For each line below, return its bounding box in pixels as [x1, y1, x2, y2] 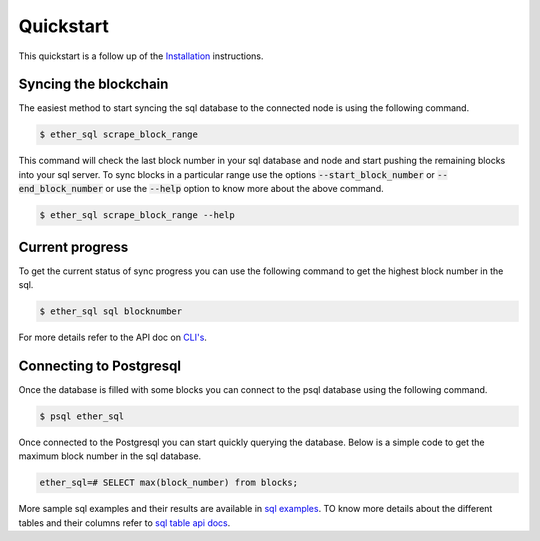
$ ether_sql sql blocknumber [39, 306, 183, 317]
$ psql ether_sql [39, 410, 125, 422]
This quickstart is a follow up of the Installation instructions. [18, 50, 264, 62]
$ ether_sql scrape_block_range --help [39, 210, 235, 221]
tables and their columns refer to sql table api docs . [18, 516, 231, 529]
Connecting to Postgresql [18, 357, 182, 374]
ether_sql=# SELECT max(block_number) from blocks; [39, 477, 299, 489]
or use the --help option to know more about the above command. [105, 183, 384, 195]
